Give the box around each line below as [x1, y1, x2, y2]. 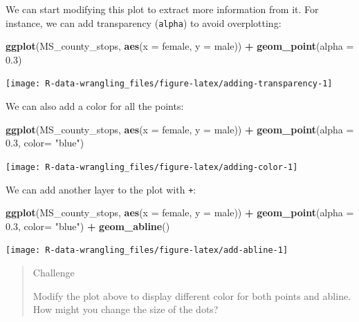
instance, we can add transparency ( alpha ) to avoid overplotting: [6, 15, 282, 30]
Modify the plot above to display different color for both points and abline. [33, 288, 351, 303]
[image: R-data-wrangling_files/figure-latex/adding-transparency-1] [6, 79, 333, 89]
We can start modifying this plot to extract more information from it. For [6, 2, 319, 16]
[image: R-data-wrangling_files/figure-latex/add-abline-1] [6, 245, 288, 256]
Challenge [33, 265, 75, 280]
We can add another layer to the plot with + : [6, 182, 196, 196]
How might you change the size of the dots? [33, 302, 219, 316]
